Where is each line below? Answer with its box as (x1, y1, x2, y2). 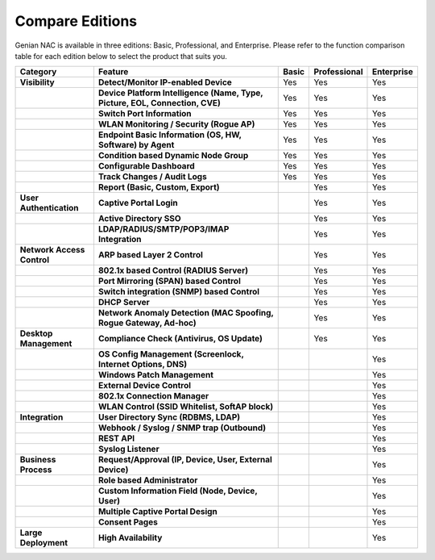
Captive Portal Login (97, 198, 178, 209)
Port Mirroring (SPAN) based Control (97, 275, 242, 286)
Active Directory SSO (97, 213, 181, 224)
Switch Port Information (97, 108, 193, 119)
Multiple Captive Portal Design (97, 506, 217, 517)
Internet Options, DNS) (97, 359, 188, 370)
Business (19, 454, 56, 466)
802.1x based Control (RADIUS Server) (97, 265, 249, 276)
